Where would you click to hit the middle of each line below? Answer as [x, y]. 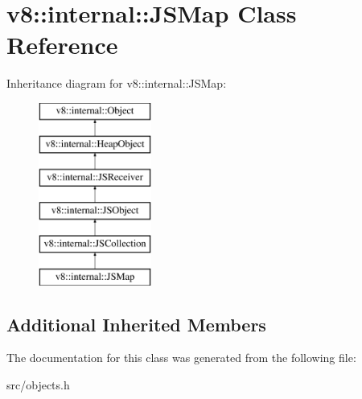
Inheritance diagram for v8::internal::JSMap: [117, 83]
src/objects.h [38, 385]
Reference [62, 45]
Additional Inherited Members [136, 324]
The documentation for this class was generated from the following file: [181, 358]
